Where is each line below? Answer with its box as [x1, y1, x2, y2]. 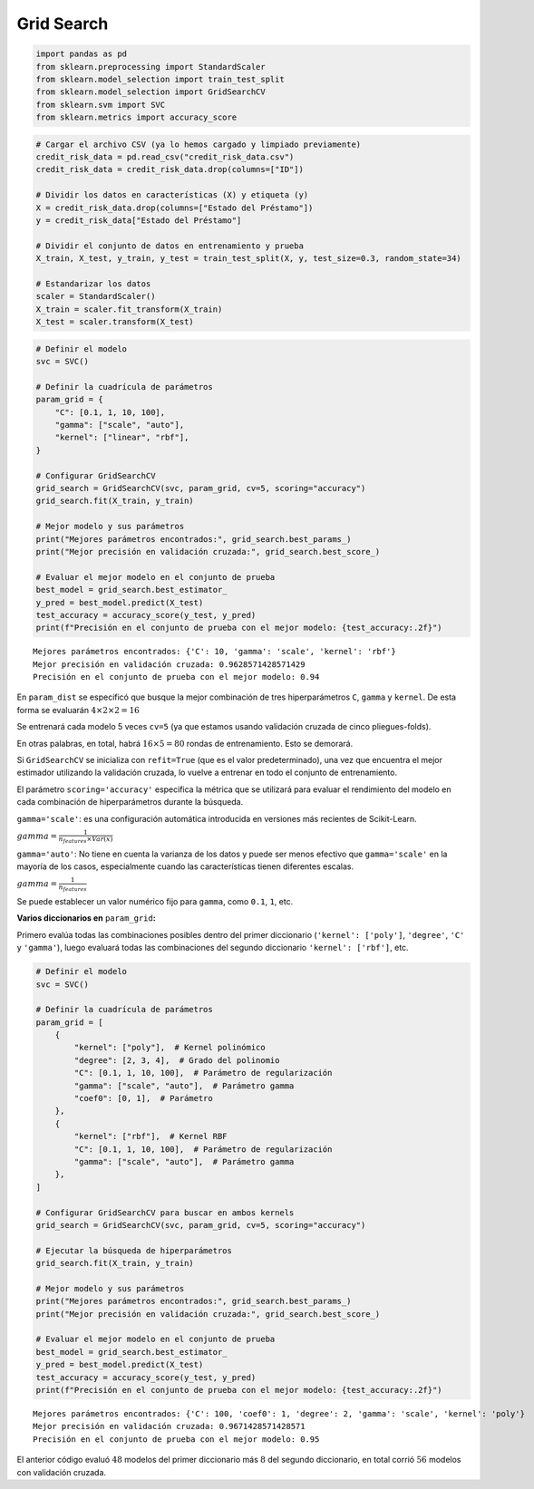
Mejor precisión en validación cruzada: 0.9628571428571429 [33, 659, 306, 670]
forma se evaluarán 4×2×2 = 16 [16, 704, 140, 715]
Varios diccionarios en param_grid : [16, 913, 156, 923]
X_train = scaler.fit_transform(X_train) [35, 304, 223, 314]
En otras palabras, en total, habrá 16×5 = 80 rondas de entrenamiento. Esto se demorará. [16, 738, 354, 749]
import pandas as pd [35, 49, 127, 59]
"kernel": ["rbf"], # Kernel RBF [73, 1131, 228, 1142]
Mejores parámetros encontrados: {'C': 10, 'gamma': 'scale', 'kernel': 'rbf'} [33, 646, 396, 657]
